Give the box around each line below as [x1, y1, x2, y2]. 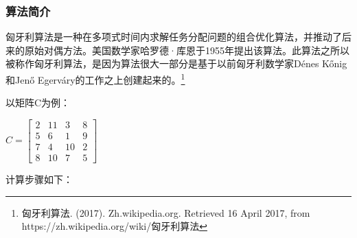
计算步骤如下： [5, 171, 73, 186]
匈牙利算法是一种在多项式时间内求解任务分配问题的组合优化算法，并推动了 [5, 29, 342, 44]
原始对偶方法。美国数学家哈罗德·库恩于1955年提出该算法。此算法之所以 [24, 43, 349, 57]
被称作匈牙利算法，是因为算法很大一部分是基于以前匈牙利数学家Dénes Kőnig [5, 56, 347, 71]
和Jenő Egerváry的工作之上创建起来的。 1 [5, 71, 185, 86]
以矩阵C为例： [5, 95, 71, 110]
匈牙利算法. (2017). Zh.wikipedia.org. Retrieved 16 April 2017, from [21, 205, 310, 219]
